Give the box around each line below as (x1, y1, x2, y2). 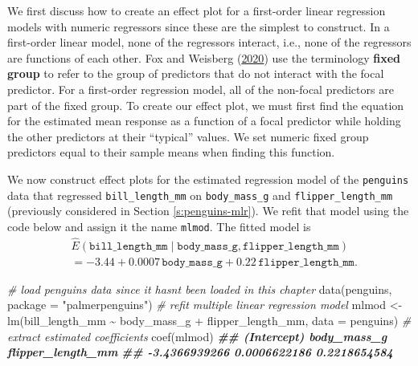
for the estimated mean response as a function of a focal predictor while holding (7, 112, 401, 129)
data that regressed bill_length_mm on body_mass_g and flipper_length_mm (7, 186, 393, 203)
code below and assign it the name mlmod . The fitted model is (7, 218, 311, 234)
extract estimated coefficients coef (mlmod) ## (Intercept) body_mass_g (7, 327, 387, 344)
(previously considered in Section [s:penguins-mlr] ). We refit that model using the (7, 202, 409, 219)
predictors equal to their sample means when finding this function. (7, 144, 335, 161)
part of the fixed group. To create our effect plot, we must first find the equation (7, 96, 404, 113)
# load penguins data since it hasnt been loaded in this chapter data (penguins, (7, 280, 392, 297)
